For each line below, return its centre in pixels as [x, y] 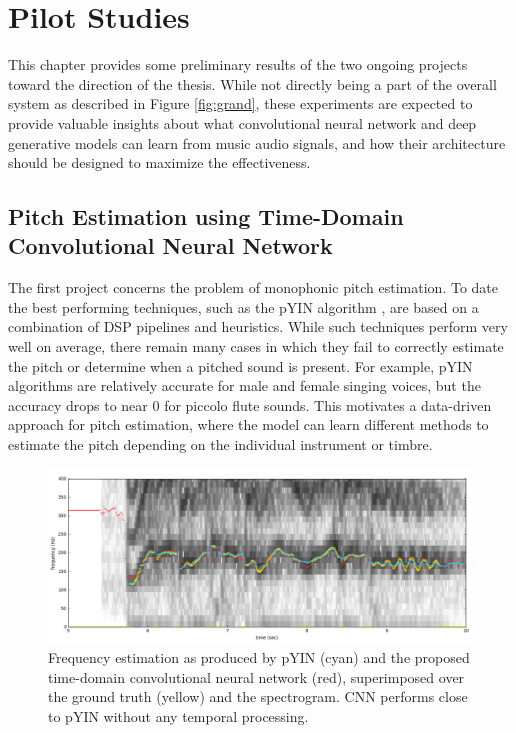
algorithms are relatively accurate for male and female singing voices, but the [244, 385]
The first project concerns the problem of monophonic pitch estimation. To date [253, 287]
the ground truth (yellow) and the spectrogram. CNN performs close [258, 696]
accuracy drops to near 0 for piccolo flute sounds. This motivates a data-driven [250, 404]
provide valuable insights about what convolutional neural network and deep [242, 122]
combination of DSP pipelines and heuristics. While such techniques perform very [258, 326]
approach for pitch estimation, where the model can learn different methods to [248, 424]
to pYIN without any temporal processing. [178, 715]
